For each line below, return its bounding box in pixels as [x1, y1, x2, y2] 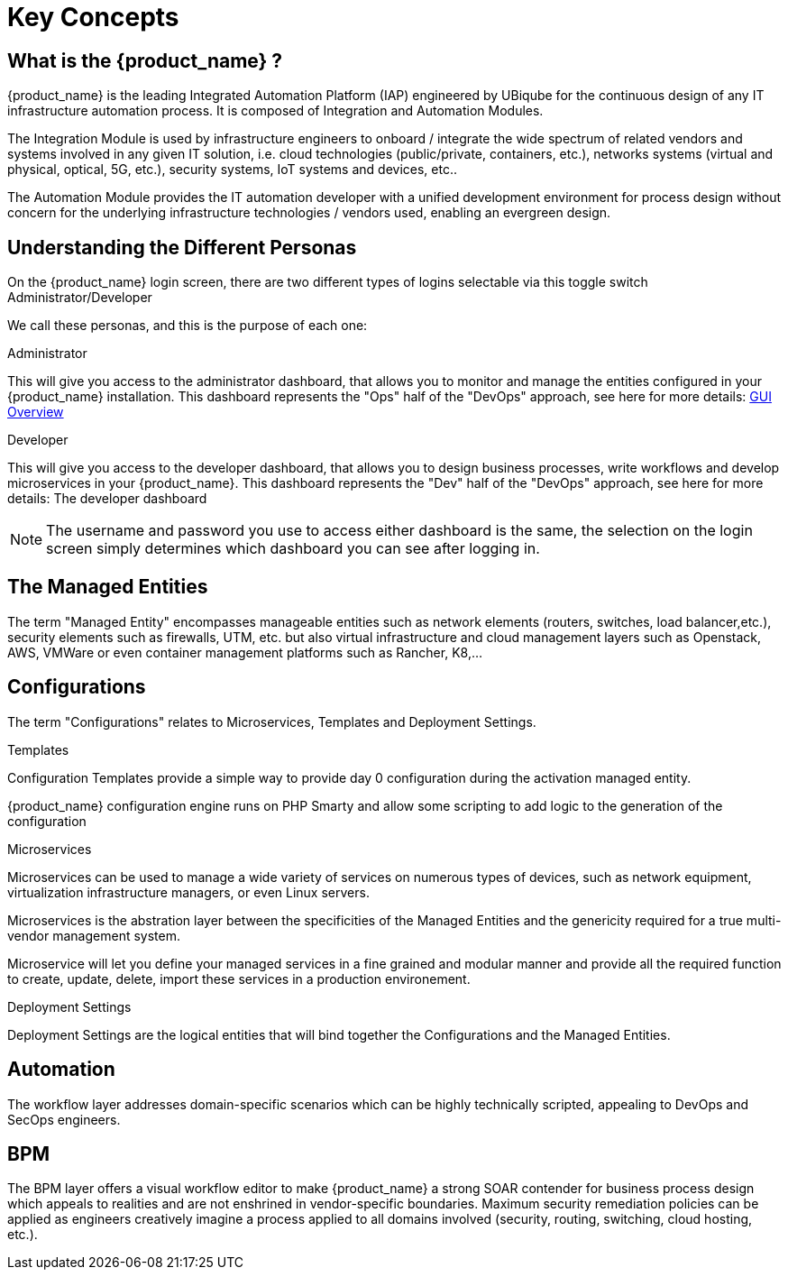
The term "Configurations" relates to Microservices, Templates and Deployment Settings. [7, 713, 536, 730]
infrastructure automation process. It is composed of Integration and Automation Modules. [7, 103, 544, 119]
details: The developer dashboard [7, 491, 207, 507]
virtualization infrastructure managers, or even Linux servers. [7, 884, 370, 900]
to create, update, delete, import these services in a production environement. [7, 970, 471, 987]
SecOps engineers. [7, 1111, 121, 1127]
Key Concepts [7, 2, 179, 32]
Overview [7, 404, 64, 420]
